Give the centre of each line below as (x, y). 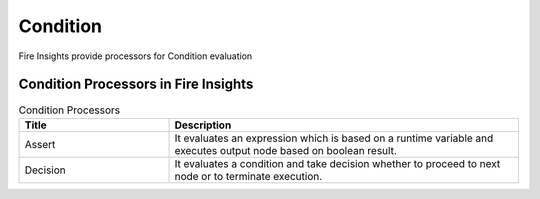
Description (203, 125)
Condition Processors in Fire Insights (136, 84)
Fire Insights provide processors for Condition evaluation (135, 56)
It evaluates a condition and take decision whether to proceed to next (337, 163)
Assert (40, 144)
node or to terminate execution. (248, 176)
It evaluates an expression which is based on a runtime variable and (334, 138)
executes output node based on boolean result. (285, 150)
